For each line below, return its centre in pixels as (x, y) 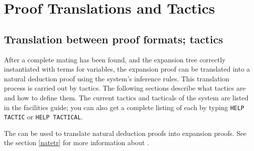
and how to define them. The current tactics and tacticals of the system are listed (126, 97)
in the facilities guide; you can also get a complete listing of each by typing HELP (124, 107)
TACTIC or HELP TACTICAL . (43, 117)
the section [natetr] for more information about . (76, 142)
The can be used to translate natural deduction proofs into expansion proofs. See (125, 133)
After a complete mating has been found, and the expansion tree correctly (115, 59)
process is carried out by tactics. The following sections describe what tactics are (125, 88)
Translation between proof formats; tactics (114, 39)
